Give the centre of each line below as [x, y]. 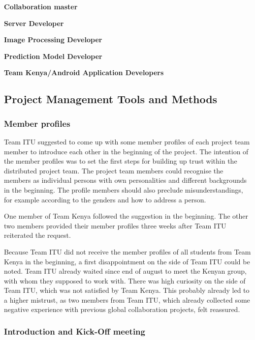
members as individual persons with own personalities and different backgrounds [126, 180]
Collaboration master [41, 6]
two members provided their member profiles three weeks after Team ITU [115, 225]
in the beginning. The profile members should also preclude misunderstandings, [124, 189]
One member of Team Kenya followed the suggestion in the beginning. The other [126, 216]
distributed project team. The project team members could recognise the [114, 170]
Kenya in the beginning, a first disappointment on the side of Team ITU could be [127, 261]
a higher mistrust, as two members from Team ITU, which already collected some [127, 299]
